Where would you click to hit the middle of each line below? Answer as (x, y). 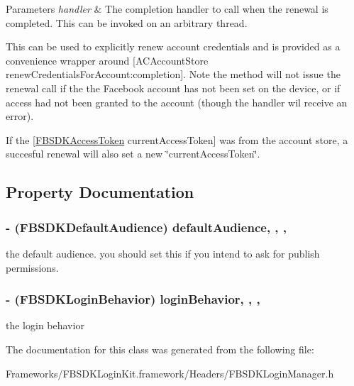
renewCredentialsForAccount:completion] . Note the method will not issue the (173, 74)
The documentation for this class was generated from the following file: (160, 349)
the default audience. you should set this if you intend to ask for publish (163, 253)
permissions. (32, 267)
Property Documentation (100, 192)
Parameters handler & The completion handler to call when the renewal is (167, 9)
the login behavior (45, 325)
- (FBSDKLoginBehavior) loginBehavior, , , (133, 299)
